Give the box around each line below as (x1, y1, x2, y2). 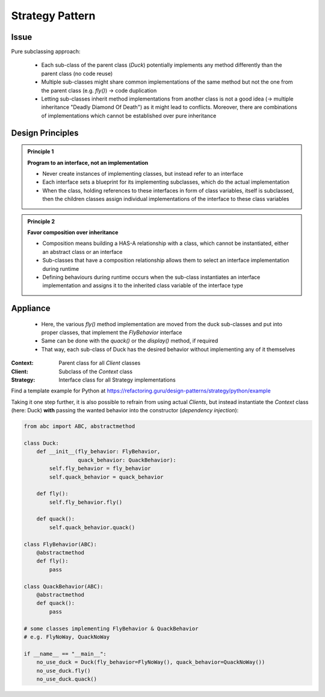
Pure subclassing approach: (11, 48, 81, 55)
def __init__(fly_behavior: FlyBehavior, (36, 448, 161, 455)
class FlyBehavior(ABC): (23, 541, 97, 548)
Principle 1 (27, 148, 54, 155)
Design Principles (11, 128, 79, 138)
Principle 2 (27, 217, 55, 225)
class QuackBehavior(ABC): (23, 583, 104, 590)
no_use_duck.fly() (36, 667, 91, 674)
